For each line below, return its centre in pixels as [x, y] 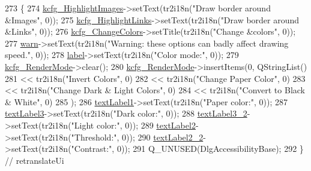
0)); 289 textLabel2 [160, 125]
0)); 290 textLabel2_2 [163, 137]
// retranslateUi [35, 160]
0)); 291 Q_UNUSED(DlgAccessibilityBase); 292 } [210, 149]
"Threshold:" [94, 137]
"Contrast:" [92, 149]
